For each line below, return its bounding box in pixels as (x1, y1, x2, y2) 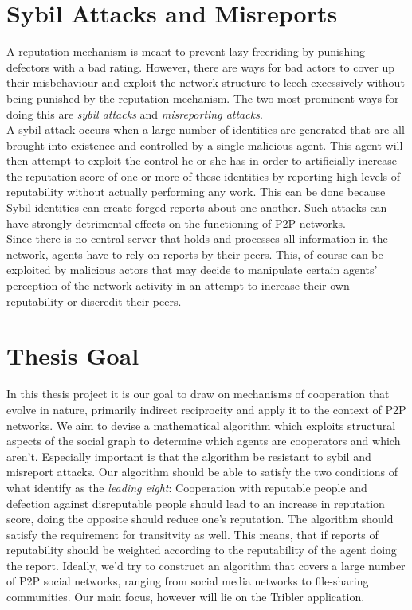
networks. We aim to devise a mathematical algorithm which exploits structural (6, 416, 396, 433)
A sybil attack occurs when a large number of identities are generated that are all (6, 121, 405, 138)
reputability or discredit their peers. (6, 292, 182, 309)
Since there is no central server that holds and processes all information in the (6, 230, 388, 247)
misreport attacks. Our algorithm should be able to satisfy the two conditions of (6, 463, 398, 480)
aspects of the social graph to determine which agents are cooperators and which (6, 432, 401, 449)
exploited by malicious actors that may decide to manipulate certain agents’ (6, 261, 378, 278)
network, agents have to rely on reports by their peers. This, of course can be (6, 245, 383, 262)
